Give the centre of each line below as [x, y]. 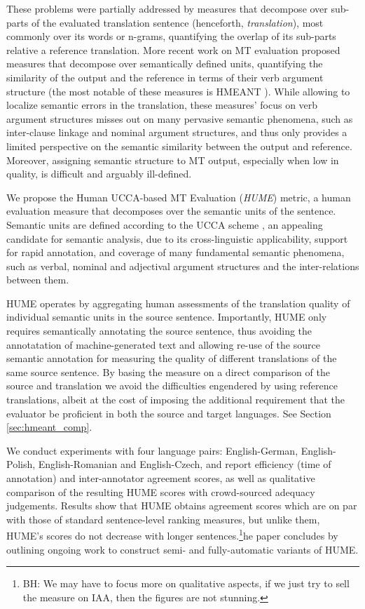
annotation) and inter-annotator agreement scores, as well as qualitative [161, 478]
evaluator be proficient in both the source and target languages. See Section [169, 413]
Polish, [21, 464]
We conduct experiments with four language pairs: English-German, [152, 450]
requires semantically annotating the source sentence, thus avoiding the [159, 331]
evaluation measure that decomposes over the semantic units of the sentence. [171, 211]
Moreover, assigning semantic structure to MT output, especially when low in [173, 160]
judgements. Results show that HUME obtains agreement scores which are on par [182, 506]
